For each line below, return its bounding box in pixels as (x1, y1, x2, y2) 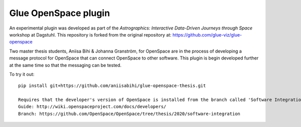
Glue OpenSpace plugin (9, 7, 110, 18)
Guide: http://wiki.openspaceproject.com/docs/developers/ (18, 104, 167, 109)
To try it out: (9, 71, 35, 77)
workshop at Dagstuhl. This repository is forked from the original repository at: (9, 31, 172, 37)
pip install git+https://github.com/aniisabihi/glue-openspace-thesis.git (18, 83, 206, 88)
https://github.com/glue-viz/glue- (172, 31, 242, 37)
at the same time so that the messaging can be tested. (9, 62, 122, 68)
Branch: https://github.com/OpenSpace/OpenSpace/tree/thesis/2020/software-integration (18, 110, 241, 116)
